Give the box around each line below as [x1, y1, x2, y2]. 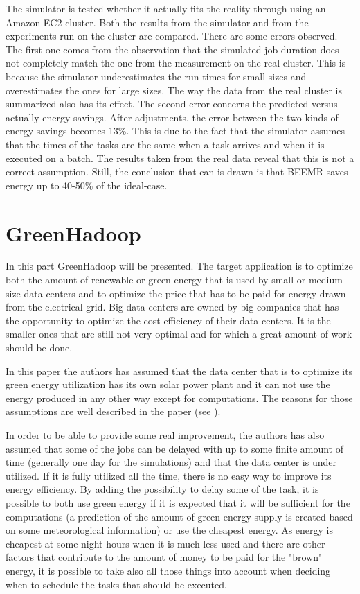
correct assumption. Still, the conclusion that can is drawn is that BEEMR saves [6, 164, 348, 179]
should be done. [6, 340, 73, 354]
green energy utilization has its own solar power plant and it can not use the [6, 377, 330, 392]
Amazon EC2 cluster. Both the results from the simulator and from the [6, 15, 309, 29]
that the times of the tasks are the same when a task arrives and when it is [6, 137, 325, 151]
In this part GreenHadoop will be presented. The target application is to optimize [6, 259, 353, 273]
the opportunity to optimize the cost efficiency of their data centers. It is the [6, 313, 331, 327]
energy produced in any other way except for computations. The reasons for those [6, 390, 353, 405]
